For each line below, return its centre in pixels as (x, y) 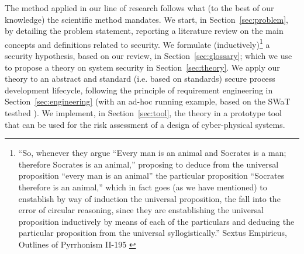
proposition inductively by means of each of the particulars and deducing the (156, 221)
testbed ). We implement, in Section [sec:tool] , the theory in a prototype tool (143, 113)
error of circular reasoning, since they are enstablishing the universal (141, 210)
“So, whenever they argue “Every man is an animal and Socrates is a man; (152, 153)
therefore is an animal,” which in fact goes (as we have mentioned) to (143, 187)
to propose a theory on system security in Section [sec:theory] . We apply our (142, 67)
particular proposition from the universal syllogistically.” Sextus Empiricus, (153, 233)
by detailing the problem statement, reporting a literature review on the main (144, 31)
